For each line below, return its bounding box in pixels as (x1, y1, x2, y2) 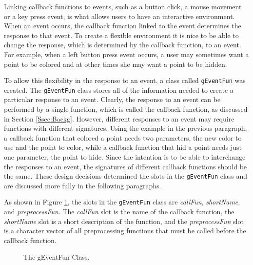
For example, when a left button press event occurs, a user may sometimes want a (4, 49, 249, 59)
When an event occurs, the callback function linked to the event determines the (4, 20, 241, 31)
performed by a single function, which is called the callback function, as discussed (4, 104, 248, 114)
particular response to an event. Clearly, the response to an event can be (4, 94, 221, 104)
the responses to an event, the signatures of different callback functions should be (4, 161, 247, 171)
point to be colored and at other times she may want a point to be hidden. (4, 59, 227, 69)
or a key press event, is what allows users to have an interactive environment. (4, 11, 235, 21)
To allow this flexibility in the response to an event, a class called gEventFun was (4, 75, 246, 85)
